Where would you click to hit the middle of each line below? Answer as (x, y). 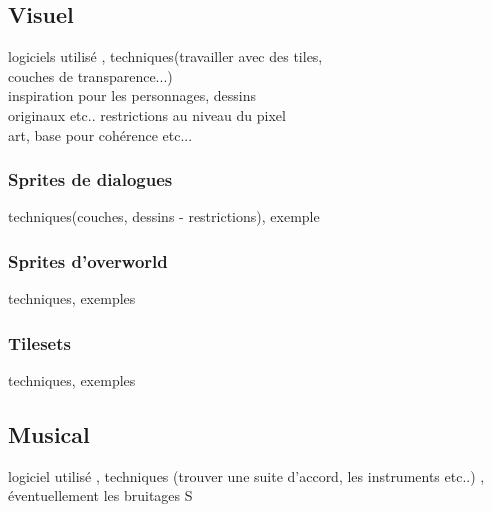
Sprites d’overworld (88, 260)
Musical (49, 434)
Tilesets (39, 342)
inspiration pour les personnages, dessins (132, 95)
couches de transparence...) (90, 75)
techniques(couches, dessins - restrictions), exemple (164, 216)
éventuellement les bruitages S (100, 495)
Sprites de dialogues (90, 179)
